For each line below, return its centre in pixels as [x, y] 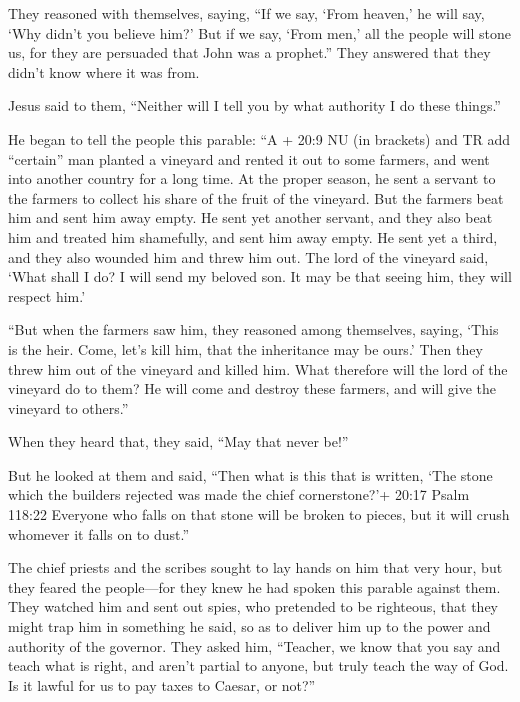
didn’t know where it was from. [104, 71]
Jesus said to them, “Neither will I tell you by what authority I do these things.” [254, 105]
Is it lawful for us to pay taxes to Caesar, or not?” [162, 684]
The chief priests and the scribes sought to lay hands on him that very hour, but [255, 567]
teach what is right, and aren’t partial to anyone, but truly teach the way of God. [258, 665]
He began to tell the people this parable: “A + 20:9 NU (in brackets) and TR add [259, 138]
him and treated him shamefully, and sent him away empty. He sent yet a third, [253, 236]
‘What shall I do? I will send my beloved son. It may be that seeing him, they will [260, 276]
